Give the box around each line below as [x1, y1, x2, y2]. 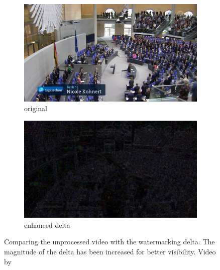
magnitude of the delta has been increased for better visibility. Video [4, 246, 216, 256]
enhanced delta [24, 219, 70, 230]
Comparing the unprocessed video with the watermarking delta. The [4, 236, 215, 247]
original [24, 103, 47, 114]
